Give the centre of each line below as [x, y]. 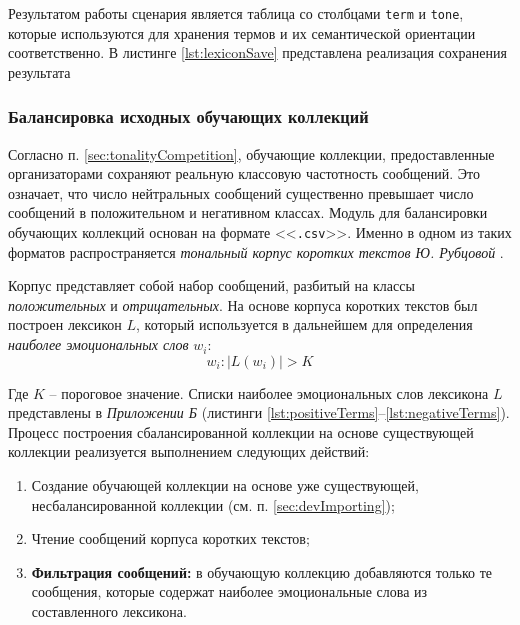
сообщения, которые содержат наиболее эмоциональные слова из [229, 591]
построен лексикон [65, 324]
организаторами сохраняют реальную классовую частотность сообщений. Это [244, 173]
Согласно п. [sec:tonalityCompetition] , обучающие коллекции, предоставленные [251, 153]
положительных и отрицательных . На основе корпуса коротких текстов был [243, 304]
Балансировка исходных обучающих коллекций [188, 116]
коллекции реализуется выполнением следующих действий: [189, 451]
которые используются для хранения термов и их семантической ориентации [242, 32]
